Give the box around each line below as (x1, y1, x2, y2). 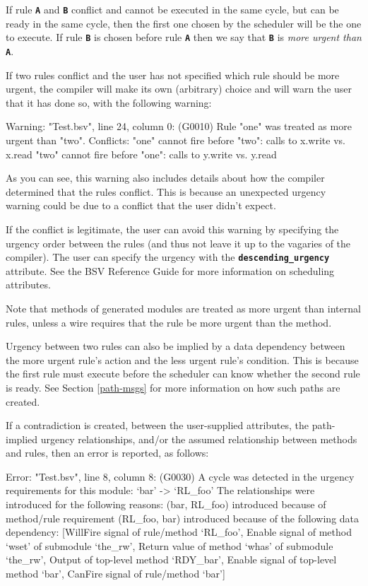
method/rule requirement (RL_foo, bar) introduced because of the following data (6, 510, 360, 525)
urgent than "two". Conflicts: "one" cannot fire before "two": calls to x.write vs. (6, 132, 345, 147)
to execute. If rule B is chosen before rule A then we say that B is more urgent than (6, 30, 362, 45)
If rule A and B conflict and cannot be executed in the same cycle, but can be (6, 2, 339, 16)
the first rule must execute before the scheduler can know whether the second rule (6, 366, 360, 381)
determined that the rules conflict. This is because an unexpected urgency (6, 184, 326, 199)
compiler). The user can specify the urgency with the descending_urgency (6, 250, 330, 264)
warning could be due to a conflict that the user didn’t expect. (6, 198, 276, 213)
